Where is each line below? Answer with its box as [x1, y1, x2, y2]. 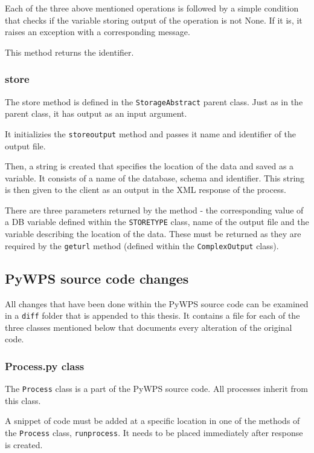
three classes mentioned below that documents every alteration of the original [5, 321, 292, 333]
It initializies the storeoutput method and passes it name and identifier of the [5, 127, 296, 140]
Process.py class [5, 358, 85, 373]
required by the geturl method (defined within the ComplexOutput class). [5, 239, 279, 252]
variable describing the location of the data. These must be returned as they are [5, 227, 301, 240]
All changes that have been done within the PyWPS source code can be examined [5, 297, 309, 310]
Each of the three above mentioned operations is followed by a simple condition [5, 2, 299, 14]
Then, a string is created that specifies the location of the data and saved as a [5, 160, 294, 172]
